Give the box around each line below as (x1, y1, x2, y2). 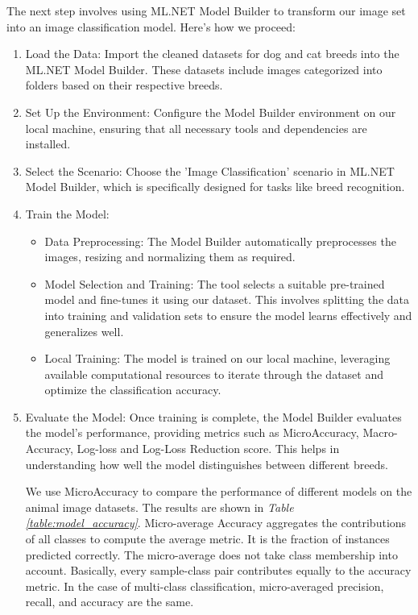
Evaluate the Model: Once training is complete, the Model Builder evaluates (25, 408, 402, 425)
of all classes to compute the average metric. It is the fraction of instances (25, 530, 390, 547)
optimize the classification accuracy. (44, 381, 221, 398)
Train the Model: (25, 205, 110, 222)
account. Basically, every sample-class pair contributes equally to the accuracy (25, 562, 412, 579)
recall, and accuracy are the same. (25, 593, 194, 610)
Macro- (362, 424, 398, 441)
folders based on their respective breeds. (25, 77, 223, 93)
